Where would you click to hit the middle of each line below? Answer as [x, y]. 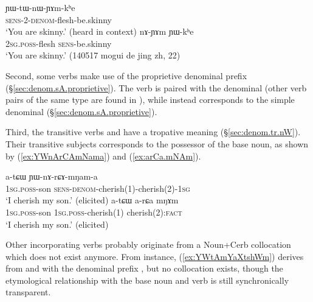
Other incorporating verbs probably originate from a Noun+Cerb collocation [148, 244]
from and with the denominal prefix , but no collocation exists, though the [144, 268]
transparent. [28, 292]
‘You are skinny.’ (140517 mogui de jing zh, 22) [93, 55]
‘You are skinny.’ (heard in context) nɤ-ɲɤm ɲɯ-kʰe [100, 31]
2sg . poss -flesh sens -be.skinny [59, 43]
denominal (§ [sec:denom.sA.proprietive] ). [81, 111]
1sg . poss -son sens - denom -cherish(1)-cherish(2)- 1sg [98, 188]
